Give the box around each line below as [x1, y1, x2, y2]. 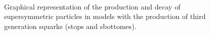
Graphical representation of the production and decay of [4, 1, 180, 11]
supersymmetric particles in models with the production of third [4, 11, 206, 21]
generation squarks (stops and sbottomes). [4, 20, 137, 31]
